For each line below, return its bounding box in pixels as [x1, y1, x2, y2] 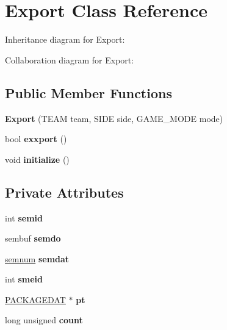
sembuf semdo [5, 232, 61, 245]
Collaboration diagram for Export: [5, 53, 134, 66]
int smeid [5, 273, 43, 285]
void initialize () [5, 152, 70, 165]
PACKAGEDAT [5, 293, 66, 306]
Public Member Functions [5, 83, 172, 102]
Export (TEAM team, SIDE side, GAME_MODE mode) [5, 112, 223, 124]
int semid [5, 211, 43, 224]
